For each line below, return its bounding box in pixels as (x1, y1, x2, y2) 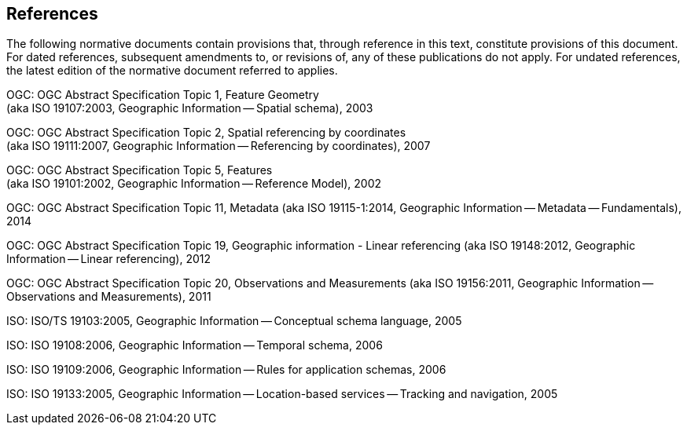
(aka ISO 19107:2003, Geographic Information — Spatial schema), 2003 (6, 101, 373, 115)
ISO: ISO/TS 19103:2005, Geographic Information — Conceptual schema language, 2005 (6, 314, 462, 328)
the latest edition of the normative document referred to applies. (6, 64, 338, 78)
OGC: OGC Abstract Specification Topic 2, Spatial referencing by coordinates (6, 126, 406, 140)
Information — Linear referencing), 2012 (6, 252, 211, 266)
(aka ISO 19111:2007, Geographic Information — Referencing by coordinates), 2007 (6, 139, 431, 153)
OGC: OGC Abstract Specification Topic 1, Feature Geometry (6, 88, 319, 102)
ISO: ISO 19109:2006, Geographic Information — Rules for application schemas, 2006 (6, 363, 446, 377)
